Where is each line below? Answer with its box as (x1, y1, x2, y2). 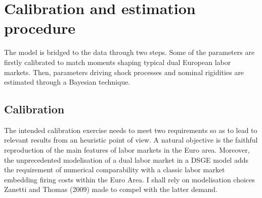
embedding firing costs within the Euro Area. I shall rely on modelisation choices (4, 174, 255, 184)
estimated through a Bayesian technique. (4, 77, 130, 87)
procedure (4, 18, 76, 38)
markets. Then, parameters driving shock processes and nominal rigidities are (4, 67, 244, 77)
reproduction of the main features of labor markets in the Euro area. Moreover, (4, 145, 250, 155)
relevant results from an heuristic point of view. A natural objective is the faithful (4, 135, 258, 145)
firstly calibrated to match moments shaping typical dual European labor (4, 56, 231, 67)
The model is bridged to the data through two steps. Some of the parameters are (4, 47, 255, 57)
